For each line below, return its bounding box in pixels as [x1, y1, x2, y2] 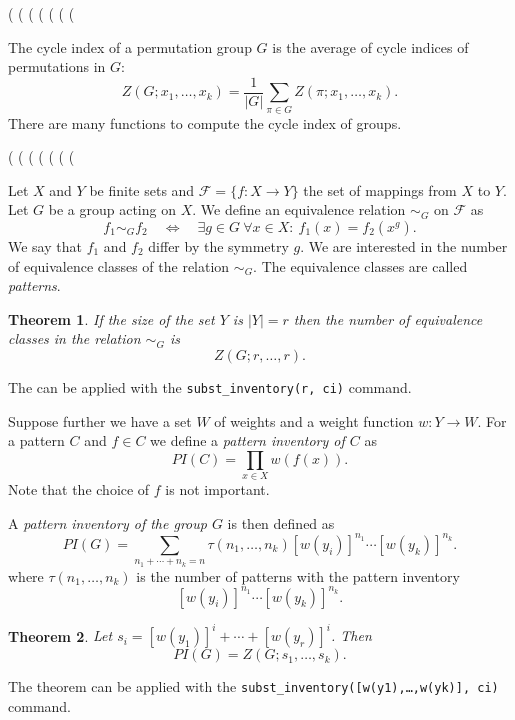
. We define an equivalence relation [192, 199, 406, 220]
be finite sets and [89, 179, 195, 200]
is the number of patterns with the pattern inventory [136, 565, 460, 586]
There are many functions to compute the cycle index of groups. [8, 112, 402, 133]
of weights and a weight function [214, 410, 414, 431]
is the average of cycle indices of [272, 36, 469, 57]
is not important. [165, 479, 270, 500]
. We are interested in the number [300, 235, 508, 256]
